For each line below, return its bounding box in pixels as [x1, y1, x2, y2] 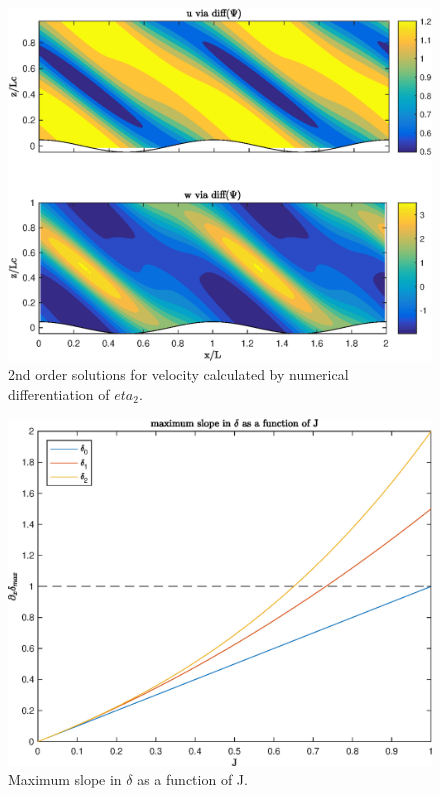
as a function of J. [137, 769, 248, 790]
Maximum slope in [8, 769, 122, 790]
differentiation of [8, 383, 110, 404]
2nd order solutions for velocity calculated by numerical [8, 364, 349, 385]
